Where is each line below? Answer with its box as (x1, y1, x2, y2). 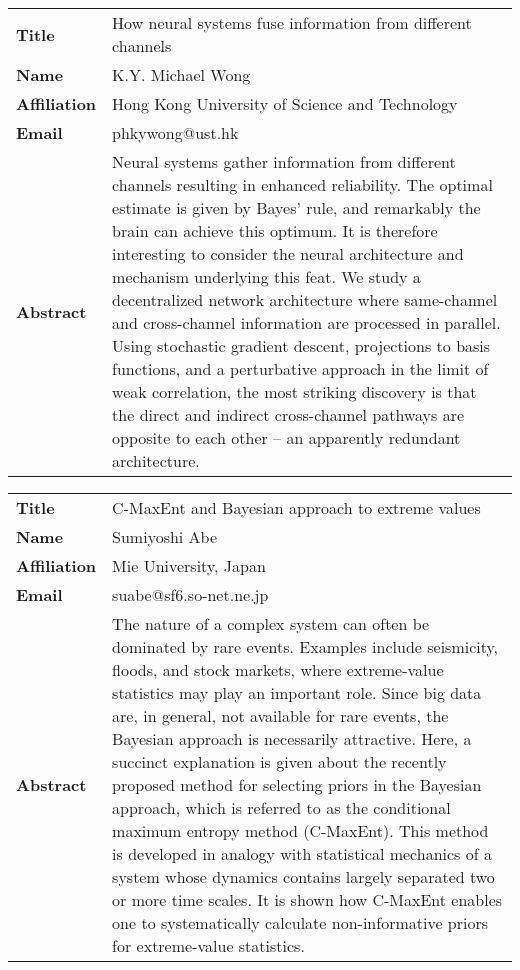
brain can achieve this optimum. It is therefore (112, 219, 438, 242)
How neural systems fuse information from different (112, 11, 472, 34)
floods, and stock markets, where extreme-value (112, 658, 444, 681)
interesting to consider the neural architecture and (112, 242, 464, 265)
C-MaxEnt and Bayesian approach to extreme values (112, 496, 481, 519)
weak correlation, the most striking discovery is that (112, 380, 477, 403)
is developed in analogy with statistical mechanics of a (112, 842, 492, 865)
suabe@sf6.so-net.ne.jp (112, 583, 269, 606)
